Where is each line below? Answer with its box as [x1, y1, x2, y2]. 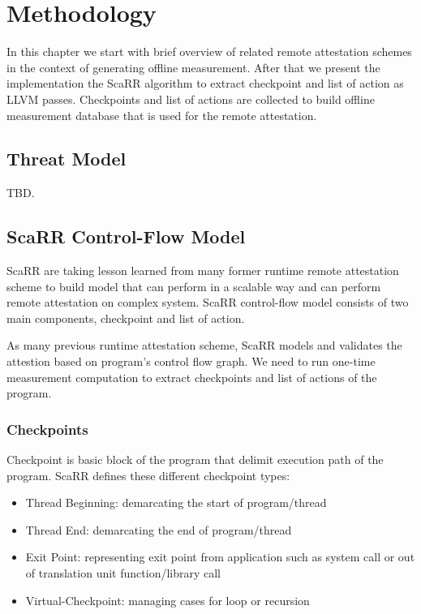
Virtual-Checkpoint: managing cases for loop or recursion [25, 591, 310, 608]
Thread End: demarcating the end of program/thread [25, 521, 292, 538]
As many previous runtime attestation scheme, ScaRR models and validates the [6, 337, 402, 354]
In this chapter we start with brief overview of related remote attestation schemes [6, 43, 412, 60]
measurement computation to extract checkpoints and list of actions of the [6, 368, 377, 385]
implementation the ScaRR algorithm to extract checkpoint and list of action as [6, 75, 404, 92]
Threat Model [6, 146, 127, 171]
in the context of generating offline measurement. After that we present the [6, 58, 380, 75]
